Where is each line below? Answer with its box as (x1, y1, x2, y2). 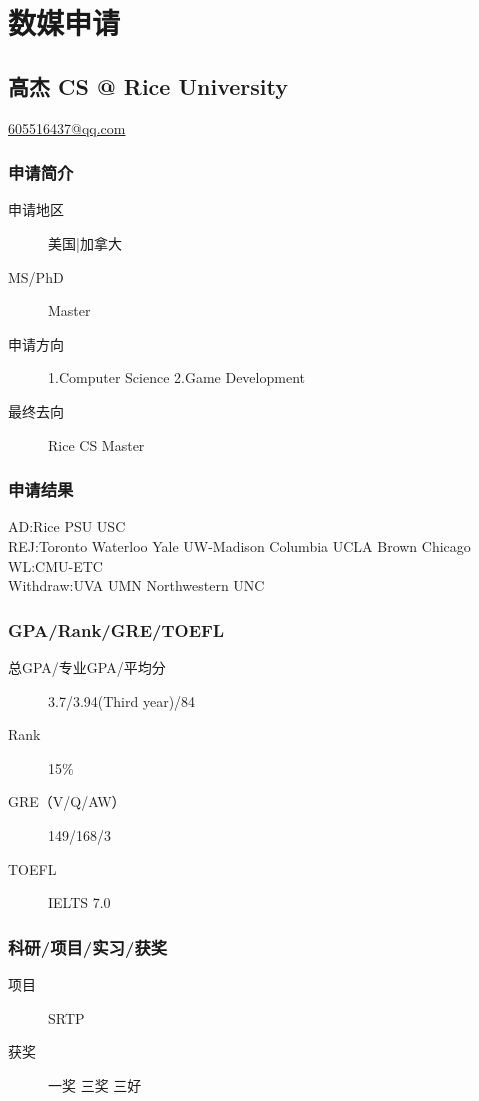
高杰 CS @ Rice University (8, 70, 288, 101)
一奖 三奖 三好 (48, 1074, 142, 1095)
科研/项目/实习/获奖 (8, 934, 168, 959)
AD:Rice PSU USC (8, 516, 126, 537)
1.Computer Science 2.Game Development (48, 367, 305, 388)
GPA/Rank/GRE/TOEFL (8, 617, 225, 642)
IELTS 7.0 (48, 892, 111, 913)
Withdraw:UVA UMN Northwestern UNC (8, 575, 265, 596)
